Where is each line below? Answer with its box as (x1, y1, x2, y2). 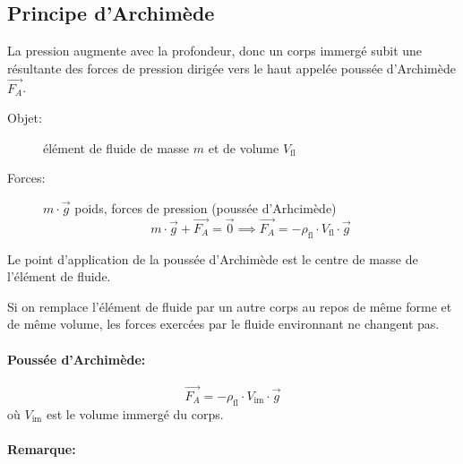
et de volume (208, 138, 279, 157)
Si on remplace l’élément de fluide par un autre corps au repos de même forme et (7, 296, 452, 315)
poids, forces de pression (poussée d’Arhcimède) (74, 198, 337, 217)
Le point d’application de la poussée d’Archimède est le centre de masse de (7, 249, 418, 268)
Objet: (7, 108, 42, 127)
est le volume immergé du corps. (46, 404, 224, 423)
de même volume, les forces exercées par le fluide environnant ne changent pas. (7, 314, 440, 333)
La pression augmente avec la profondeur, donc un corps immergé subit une (7, 41, 423, 60)
